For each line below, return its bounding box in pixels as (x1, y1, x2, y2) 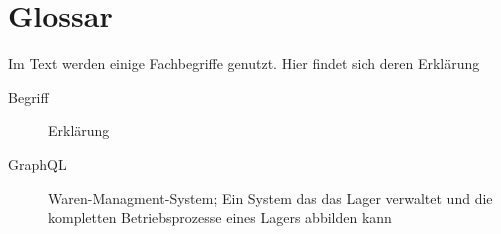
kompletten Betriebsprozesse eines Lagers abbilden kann (48, 207, 392, 228)
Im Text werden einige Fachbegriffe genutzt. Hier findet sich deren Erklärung (8, 53, 480, 74)
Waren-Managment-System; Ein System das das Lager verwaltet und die (48, 187, 493, 208)
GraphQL (8, 153, 67, 174)
